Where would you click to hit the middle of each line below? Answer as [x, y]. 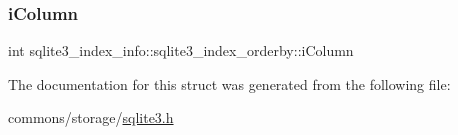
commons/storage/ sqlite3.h [91, 117]
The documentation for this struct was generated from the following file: [229, 83]
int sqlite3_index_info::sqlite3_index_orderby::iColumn [181, 50]
